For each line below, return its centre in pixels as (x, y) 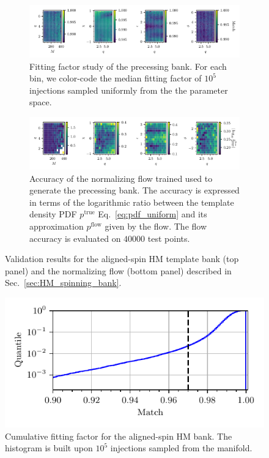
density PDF (53, 214)
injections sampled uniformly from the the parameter (129, 90)
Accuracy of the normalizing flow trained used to (121, 178)
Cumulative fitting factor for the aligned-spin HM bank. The (119, 436)
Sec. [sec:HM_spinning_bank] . (63, 283)
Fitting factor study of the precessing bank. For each (128, 66)
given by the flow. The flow (156, 226)
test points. (169, 238)
